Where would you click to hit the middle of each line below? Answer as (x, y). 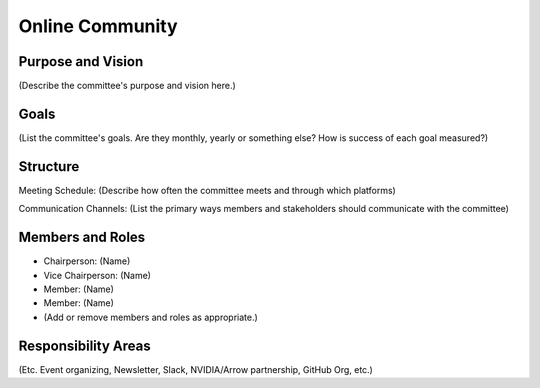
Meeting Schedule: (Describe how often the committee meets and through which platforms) (207, 190)
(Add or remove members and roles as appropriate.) (151, 317)
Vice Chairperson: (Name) (97, 275)
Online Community (98, 26)
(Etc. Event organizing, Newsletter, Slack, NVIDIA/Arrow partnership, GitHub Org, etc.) (196, 369)
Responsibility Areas (84, 345)
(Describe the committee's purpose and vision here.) (127, 86)
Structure (49, 166)
